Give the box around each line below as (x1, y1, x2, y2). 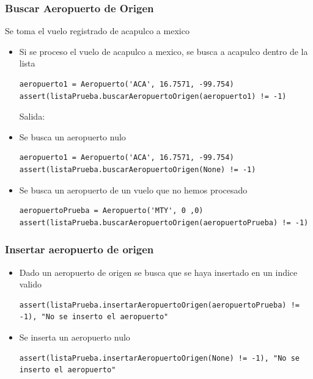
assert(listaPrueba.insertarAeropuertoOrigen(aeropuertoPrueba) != (19, 300, 300, 309)
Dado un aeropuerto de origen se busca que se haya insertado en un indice (19, 265, 298, 278)
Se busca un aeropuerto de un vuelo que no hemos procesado (19, 183, 248, 196)
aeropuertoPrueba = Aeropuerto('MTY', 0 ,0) (19, 206, 204, 215)
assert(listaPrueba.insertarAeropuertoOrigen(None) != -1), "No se (19, 353, 300, 363)
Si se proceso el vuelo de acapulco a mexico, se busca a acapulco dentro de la (19, 45, 308, 57)
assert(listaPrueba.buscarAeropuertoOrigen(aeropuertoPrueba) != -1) (19, 218, 309, 227)
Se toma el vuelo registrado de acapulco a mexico (5, 24, 190, 37)
